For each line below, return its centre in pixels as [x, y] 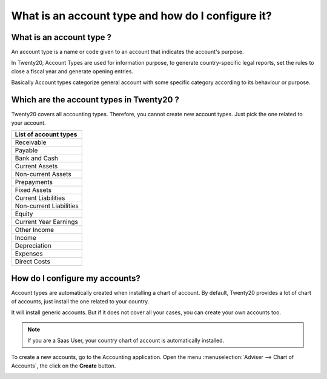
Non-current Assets [43, 174]
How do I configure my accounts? [76, 278]
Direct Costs [33, 262]
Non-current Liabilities [47, 206]
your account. [28, 123]
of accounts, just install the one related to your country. [80, 301]
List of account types [46, 134]
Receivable [31, 142]
